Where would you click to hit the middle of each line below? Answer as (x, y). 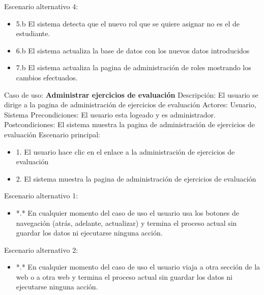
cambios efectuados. (47, 77)
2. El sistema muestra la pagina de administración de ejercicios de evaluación (136, 178)
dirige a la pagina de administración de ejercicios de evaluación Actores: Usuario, (130, 105)
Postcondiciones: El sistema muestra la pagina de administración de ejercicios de (129, 124)
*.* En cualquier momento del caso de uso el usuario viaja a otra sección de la (138, 267)
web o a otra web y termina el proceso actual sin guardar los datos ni (124, 276)
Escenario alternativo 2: (41, 249)
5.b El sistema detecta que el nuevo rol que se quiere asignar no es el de (128, 23)
